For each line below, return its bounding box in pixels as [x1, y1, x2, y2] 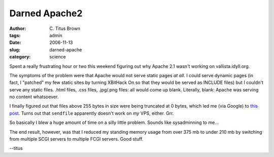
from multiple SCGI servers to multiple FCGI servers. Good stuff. [9, 136, 144, 142]
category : [9, 54, 31, 60]
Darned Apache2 [9, 8, 83, 19]
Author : [9, 25, 26, 32]
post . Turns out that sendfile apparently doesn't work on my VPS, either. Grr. [9, 110, 174, 116]
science [49, 54, 66, 60]
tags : [9, 32, 21, 38]
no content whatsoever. [9, 94, 59, 100]
